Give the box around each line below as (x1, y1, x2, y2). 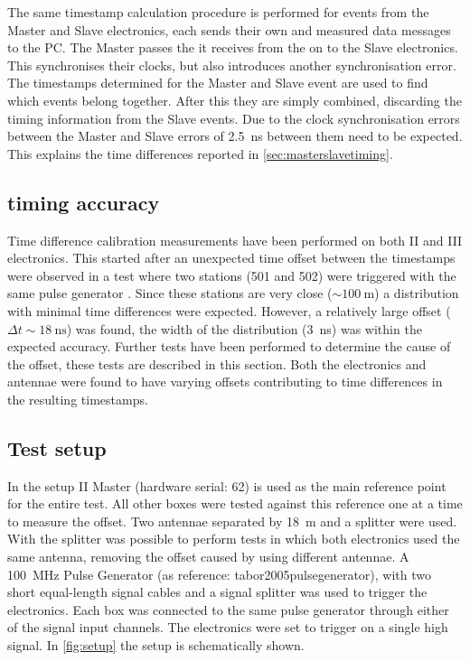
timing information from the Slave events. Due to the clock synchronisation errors (7, 108, 460, 127)
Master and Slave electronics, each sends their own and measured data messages (7, 20, 451, 39)
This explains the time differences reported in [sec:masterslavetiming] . (7, 144, 393, 163)
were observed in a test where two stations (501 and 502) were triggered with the (7, 265, 456, 284)
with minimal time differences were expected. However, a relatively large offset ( (7, 301, 451, 320)
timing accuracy (7, 188, 160, 216)
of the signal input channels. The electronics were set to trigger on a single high (7, 618, 448, 637)
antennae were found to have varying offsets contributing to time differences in (7, 372, 443, 391)
